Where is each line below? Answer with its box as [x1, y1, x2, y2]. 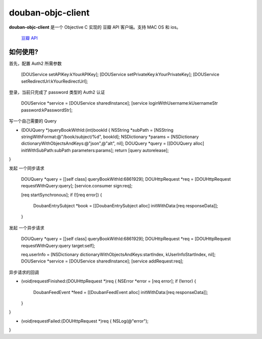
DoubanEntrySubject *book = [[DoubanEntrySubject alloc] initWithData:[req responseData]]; [33, 203, 218, 209]
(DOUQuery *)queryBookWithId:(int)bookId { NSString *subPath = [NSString [21, 127, 174, 133]
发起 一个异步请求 [9, 225, 45, 231]
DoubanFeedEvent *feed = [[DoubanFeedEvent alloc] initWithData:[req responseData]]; [33, 289, 208, 295]
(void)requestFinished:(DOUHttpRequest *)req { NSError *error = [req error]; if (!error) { [21, 278, 196, 284]
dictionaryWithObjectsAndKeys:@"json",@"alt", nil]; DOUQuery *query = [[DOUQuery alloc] [21, 140, 205, 146]
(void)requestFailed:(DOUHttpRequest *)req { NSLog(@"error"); [21, 318, 149, 324]
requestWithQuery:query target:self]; [21, 243, 96, 248]
